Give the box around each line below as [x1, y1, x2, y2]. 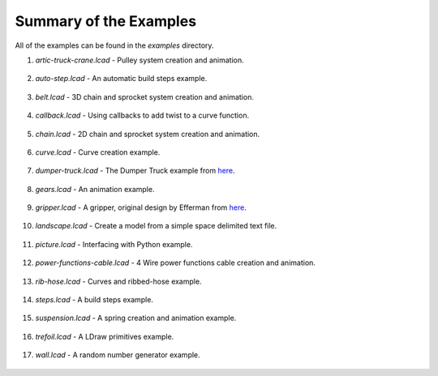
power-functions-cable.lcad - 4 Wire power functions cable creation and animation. [35, 258, 316, 267]
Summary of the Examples [15, 12, 197, 30]
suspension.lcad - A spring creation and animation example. [35, 313, 237, 323]
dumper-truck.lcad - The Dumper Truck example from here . [35, 166, 235, 176]
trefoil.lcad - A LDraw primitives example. [35, 331, 174, 341]
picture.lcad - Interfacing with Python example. [35, 239, 193, 249]
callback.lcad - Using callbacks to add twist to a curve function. [35, 110, 250, 121]
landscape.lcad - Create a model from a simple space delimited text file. [35, 221, 277, 231]
